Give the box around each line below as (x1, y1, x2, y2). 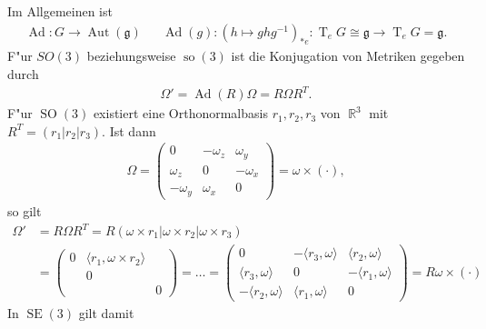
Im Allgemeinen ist (7, 2, 113, 20)
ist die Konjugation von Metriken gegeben (231, 46, 465, 65)
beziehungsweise (86, 46, 176, 65)
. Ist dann (102, 121, 156, 140)
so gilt (7, 201, 42, 220)
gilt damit (78, 304, 134, 323)
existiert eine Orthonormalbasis (93, 104, 268, 123)
